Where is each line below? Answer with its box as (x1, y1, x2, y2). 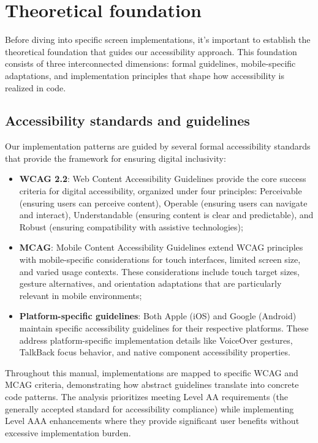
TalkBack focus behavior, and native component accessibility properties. (19, 346, 290, 358)
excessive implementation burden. (5, 426, 131, 439)
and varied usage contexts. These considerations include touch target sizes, (19, 265, 300, 278)
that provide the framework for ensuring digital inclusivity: (5, 151, 226, 164)
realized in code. (5, 81, 66, 94)
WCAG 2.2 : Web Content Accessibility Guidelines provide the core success (19, 172, 306, 185)
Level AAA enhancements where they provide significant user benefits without (5, 414, 300, 427)
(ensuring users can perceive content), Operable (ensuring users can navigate (19, 196, 308, 209)
